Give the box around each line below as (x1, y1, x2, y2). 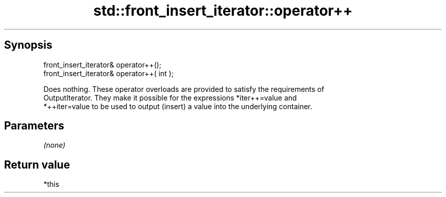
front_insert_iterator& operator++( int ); (43, 69, 174, 78)
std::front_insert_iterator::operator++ (93, 2, 353, 19)
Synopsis (4, 39, 52, 52)
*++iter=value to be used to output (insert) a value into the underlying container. (43, 102, 313, 111)
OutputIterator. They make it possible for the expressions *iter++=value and (43, 93, 297, 102)
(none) (43, 141, 66, 150)
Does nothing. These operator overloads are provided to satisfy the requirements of (43, 84, 324, 93)
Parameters (4, 119, 64, 133)
